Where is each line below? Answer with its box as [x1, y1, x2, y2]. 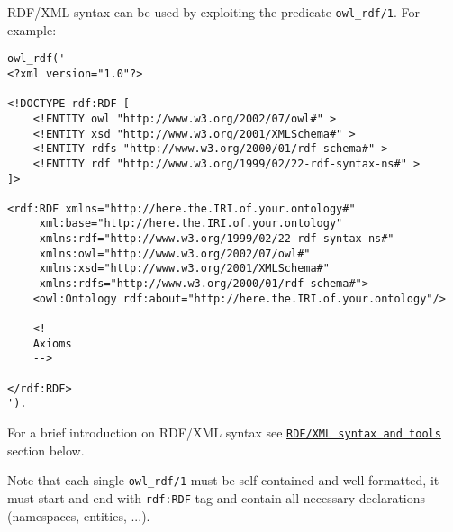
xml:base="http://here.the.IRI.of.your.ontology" [39, 217, 343, 230]
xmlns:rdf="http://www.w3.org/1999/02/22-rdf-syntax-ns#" [39, 232, 394, 246]
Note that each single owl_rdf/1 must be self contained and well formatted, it [7, 471, 439, 490]
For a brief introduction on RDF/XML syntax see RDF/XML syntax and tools [7, 423, 441, 441]
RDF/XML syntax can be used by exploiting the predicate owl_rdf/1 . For [7, 3, 421, 21]
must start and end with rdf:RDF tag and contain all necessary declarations [7, 488, 426, 507]
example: [7, 20, 57, 39]
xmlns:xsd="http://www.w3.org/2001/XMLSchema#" [39, 262, 330, 275]
